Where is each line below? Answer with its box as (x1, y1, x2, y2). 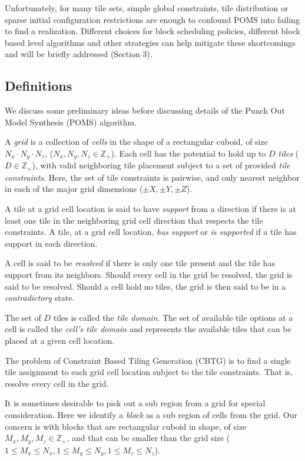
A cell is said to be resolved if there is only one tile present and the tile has (5, 257, 275, 269)
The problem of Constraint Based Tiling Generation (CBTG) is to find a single (5, 354, 291, 366)
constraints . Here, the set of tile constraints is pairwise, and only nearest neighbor (5, 171, 300, 183)
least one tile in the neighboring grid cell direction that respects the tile (5, 214, 263, 226)
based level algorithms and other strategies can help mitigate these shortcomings (5, 36, 296, 48)
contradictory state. (5, 291, 75, 304)
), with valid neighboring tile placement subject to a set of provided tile (32, 159, 290, 171)
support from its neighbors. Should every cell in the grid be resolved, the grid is (5, 268, 293, 281)
